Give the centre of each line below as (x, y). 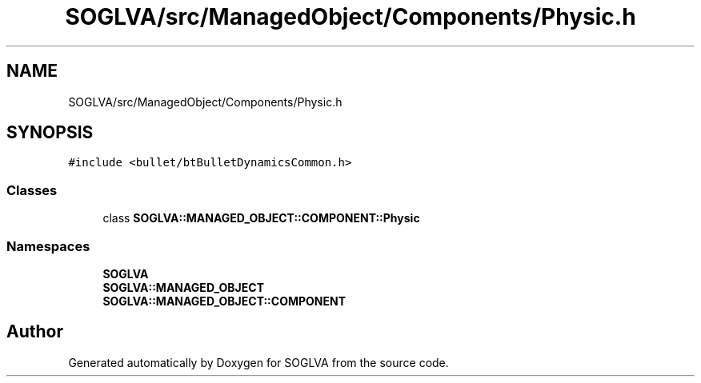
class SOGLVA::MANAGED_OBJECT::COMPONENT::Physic (261, 218)
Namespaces (48, 246)
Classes (32, 190)
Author (35, 332)
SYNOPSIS (50, 133)
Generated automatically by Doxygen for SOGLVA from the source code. (258, 362)
